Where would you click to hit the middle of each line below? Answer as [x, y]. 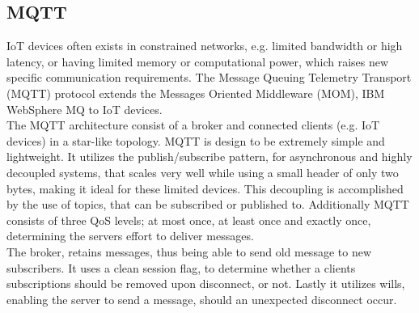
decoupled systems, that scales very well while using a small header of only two [203, 172]
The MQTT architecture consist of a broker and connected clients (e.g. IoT [193, 125]
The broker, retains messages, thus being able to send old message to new [189, 251]
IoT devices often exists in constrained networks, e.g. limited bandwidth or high [205, 46]
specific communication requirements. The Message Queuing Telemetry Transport [209, 77]
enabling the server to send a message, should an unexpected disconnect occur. [202, 299]
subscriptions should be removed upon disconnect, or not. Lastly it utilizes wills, [206, 283]
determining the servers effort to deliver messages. [130, 236]
